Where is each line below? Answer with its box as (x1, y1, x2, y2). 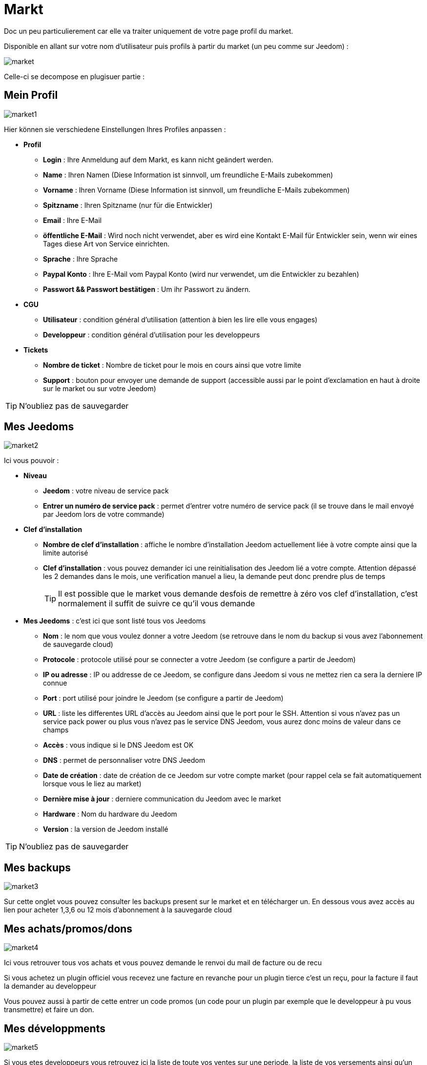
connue (43, 679, 67, 688)
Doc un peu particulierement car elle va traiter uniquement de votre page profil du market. (4, 26, 293, 35)
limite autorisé (43, 549, 88, 557)
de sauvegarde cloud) (43, 640, 113, 649)
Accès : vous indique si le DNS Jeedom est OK (43, 741, 194, 750)
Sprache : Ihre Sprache (43, 254, 118, 263)
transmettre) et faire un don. (4, 1005, 94, 1014)
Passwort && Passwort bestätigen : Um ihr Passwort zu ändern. (43, 285, 251, 293)
